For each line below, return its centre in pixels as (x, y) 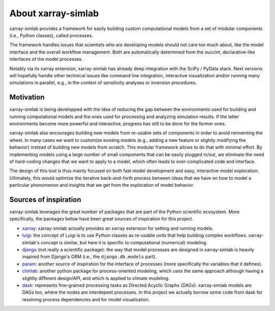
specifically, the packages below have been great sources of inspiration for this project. (101, 219)
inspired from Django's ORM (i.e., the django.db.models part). (89, 257)
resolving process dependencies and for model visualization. (86, 299)
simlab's (31, 242)
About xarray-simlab (54, 13)
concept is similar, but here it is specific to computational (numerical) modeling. (124, 242)
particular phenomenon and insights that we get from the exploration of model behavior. (102, 185)
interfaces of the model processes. (46, 59)
